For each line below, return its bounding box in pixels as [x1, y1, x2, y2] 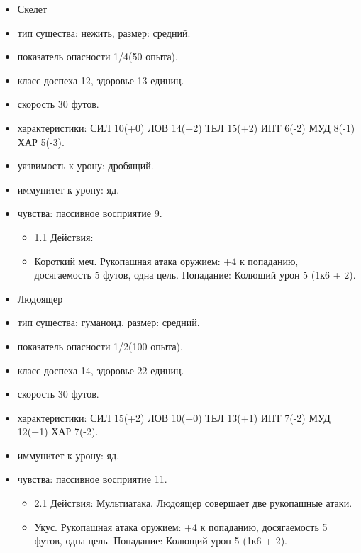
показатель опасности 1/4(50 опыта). [17, 49, 178, 64]
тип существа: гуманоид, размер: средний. [17, 315, 200, 330]
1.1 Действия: [34, 229, 94, 244]
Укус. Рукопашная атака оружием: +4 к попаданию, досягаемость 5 [34, 519, 328, 534]
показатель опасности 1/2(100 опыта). [17, 338, 183, 353]
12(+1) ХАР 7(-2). [17, 424, 99, 439]
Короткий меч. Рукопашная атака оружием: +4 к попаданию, [34, 253, 299, 268]
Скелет [17, 1, 48, 16]
